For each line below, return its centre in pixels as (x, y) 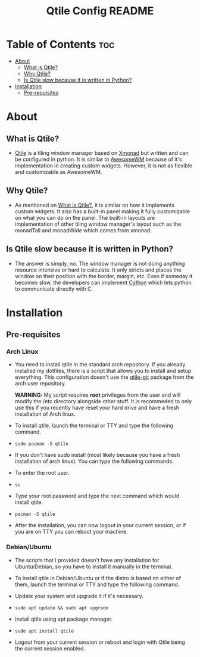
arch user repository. (40, 384)
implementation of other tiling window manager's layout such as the (98, 224)
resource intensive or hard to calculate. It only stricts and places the (98, 270)
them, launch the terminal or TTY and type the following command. (97, 584)
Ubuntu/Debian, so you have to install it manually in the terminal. (93, 566)
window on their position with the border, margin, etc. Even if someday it (104, 276)
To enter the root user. (42, 473)
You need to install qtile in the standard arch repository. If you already (100, 365)
